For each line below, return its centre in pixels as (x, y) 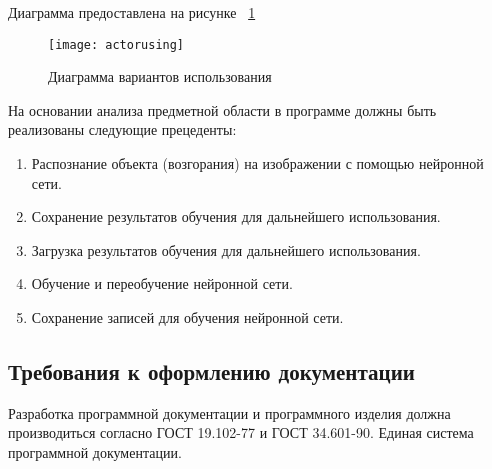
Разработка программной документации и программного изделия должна (229, 412)
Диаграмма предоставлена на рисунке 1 (132, 12)
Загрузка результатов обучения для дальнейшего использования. (226, 249)
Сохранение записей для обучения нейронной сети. (187, 317)
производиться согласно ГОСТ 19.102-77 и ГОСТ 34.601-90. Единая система (241, 432)
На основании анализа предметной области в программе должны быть (222, 109)
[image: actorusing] (116, 44)
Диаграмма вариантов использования (160, 76)
